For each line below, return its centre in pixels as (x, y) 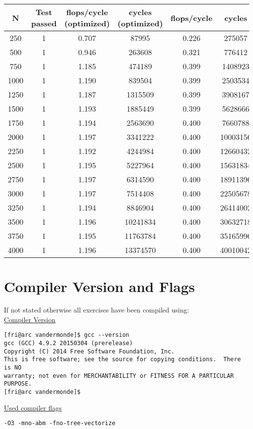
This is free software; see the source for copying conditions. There (122, 360)
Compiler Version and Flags (99, 286)
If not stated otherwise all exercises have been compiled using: (97, 310)
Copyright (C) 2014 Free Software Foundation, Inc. (89, 351)
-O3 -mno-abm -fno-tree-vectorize (60, 423)
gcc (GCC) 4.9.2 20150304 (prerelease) (68, 343)
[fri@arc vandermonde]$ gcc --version (67, 335)
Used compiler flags (33, 407)
